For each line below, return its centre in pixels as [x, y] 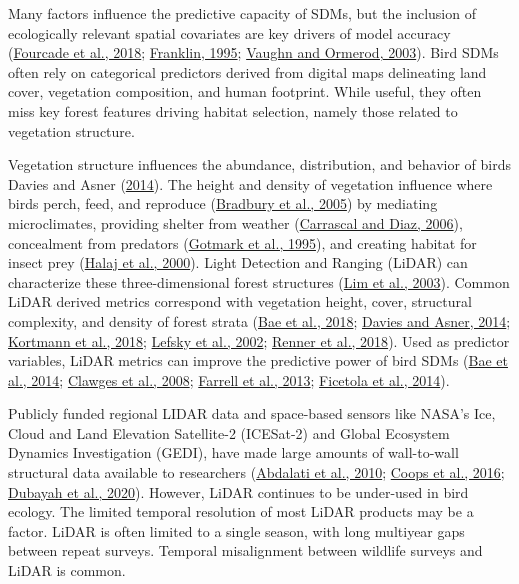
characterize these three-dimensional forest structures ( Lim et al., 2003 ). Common [259, 281]
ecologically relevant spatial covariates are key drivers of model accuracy [229, 32]
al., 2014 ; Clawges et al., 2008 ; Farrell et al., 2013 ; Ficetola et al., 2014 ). [229, 379]
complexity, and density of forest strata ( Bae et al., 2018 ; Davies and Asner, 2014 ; [259, 320]
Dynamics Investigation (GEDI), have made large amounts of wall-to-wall [233, 452]
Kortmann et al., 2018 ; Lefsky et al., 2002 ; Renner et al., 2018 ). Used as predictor [259, 340]
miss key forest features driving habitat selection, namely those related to [233, 110]
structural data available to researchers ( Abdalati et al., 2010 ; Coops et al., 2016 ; [256, 472]
